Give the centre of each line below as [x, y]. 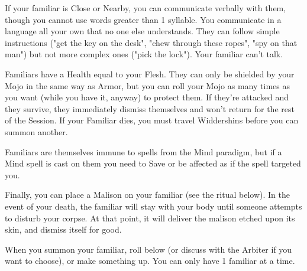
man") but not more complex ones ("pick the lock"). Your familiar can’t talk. [144, 54]
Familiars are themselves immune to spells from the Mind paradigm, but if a [143, 151]
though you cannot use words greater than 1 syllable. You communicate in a [143, 19]
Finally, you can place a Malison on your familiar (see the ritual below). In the [147, 195]
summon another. [36, 131]
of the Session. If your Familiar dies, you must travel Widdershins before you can [152, 120]
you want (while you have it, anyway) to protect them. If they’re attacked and [147, 97]
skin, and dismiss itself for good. [63, 229]
